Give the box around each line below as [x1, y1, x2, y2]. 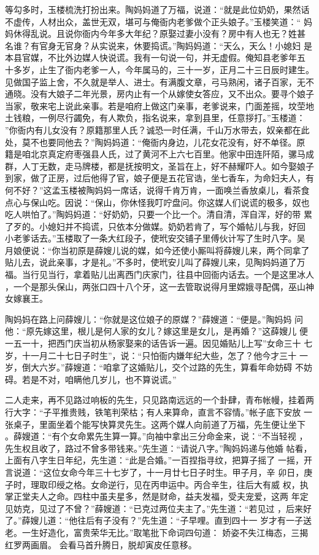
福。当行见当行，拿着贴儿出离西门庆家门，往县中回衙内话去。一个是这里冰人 [5, 268, 314, 281]
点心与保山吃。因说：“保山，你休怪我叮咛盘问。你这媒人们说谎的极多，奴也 [5, 195, 310, 208]
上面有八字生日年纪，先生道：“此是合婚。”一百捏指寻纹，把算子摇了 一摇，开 [5, 454, 312, 466]
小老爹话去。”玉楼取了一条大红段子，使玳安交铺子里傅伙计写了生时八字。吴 [5, 232, 306, 245]
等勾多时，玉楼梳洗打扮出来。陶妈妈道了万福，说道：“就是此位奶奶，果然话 [5, 3, 310, 15]
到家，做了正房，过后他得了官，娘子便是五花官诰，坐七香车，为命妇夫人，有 [5, 171, 314, 184]
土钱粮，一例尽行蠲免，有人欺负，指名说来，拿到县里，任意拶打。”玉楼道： [5, 111, 306, 124]
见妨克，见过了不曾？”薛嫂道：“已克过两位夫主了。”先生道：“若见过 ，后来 [5, 502, 304, 514]
